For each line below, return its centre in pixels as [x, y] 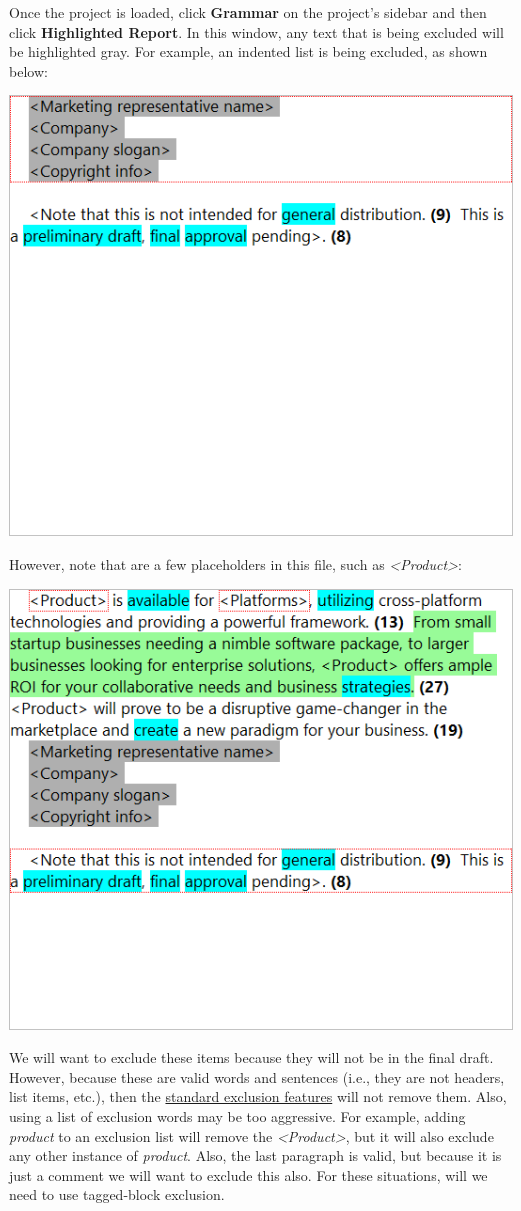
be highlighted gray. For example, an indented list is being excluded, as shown [248, 51]
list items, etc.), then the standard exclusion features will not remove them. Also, [258, 1096]
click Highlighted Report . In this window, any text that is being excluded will [256, 31]
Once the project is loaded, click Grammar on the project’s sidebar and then [248, 12]
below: [28, 70]
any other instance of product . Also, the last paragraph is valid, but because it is [255, 1155]
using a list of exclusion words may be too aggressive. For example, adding [237, 1115]
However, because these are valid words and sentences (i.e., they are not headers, [257, 1076]
